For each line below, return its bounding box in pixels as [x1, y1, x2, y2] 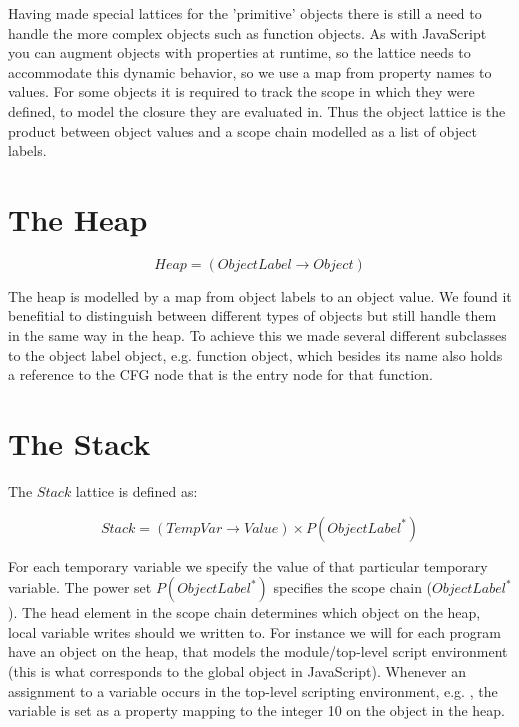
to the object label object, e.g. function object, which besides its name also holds [8, 344, 503, 365]
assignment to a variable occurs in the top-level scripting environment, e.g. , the [8, 680, 498, 701]
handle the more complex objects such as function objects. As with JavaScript [8, 22, 487, 43]
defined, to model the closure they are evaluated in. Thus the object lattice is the [8, 100, 506, 121]
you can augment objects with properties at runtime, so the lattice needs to [8, 42, 471, 63]
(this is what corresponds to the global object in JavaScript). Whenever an [8, 660, 467, 681]
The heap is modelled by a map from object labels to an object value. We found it [8, 285, 512, 306]
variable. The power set [8, 577, 152, 598]
